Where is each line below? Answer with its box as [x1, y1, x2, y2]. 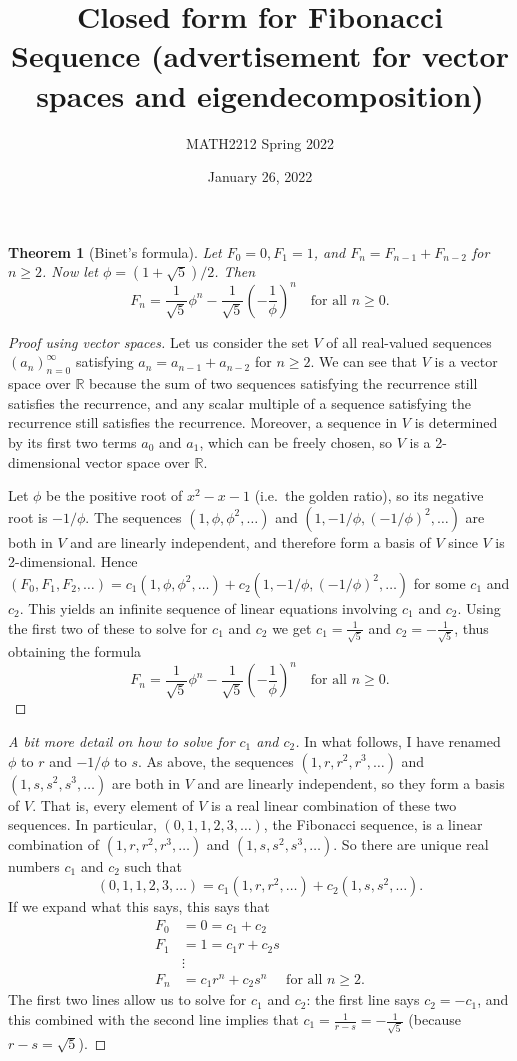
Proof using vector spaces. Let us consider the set [8, 331, 309, 352]
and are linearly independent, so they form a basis [197, 772, 505, 793]
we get [272, 617, 312, 638]
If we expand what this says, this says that [8, 896, 270, 917]
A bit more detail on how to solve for [8, 730, 235, 751]
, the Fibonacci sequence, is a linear [263, 814, 483, 835]
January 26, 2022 [207, 166, 313, 187]
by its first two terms [8, 431, 137, 452]
